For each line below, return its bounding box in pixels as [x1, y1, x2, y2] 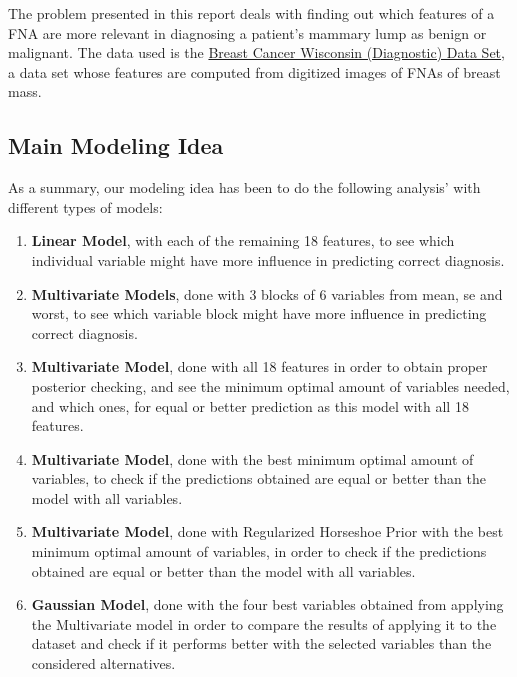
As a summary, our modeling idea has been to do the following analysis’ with [8, 177, 481, 198]
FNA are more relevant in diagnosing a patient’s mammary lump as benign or [8, 22, 487, 43]
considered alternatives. [31, 653, 176, 674]
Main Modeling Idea [8, 130, 224, 161]
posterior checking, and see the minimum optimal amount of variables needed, [31, 375, 510, 396]
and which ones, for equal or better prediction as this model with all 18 [31, 395, 469, 416]
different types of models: [8, 196, 163, 217]
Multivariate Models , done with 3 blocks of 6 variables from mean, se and [31, 283, 503, 304]
